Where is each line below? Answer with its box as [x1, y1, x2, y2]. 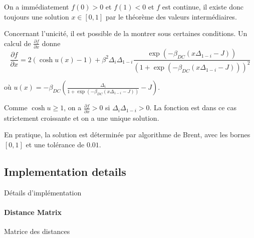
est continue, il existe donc [162, 2, 243, 12]
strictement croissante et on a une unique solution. [4, 112, 159, 123]
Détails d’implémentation [4, 187, 82, 197]
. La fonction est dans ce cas [149, 102, 236, 113]
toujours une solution [4, 11, 69, 22]
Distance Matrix [4, 206, 62, 217]
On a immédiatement [4, 2, 69, 12]
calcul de [4, 38, 31, 48]
